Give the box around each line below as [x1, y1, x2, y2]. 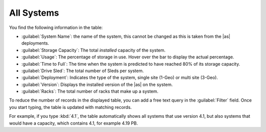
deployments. [21, 40, 49, 46]
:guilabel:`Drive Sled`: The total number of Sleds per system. [21, 68, 144, 74]
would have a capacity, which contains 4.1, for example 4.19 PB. [9, 120, 138, 126]
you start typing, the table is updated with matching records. [9, 104, 132, 110]
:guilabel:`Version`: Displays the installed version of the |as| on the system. [21, 81, 173, 87]
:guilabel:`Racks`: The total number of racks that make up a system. [21, 88, 159, 94]
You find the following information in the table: [9, 25, 103, 30]
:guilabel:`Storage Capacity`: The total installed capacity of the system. [21, 47, 166, 53]
